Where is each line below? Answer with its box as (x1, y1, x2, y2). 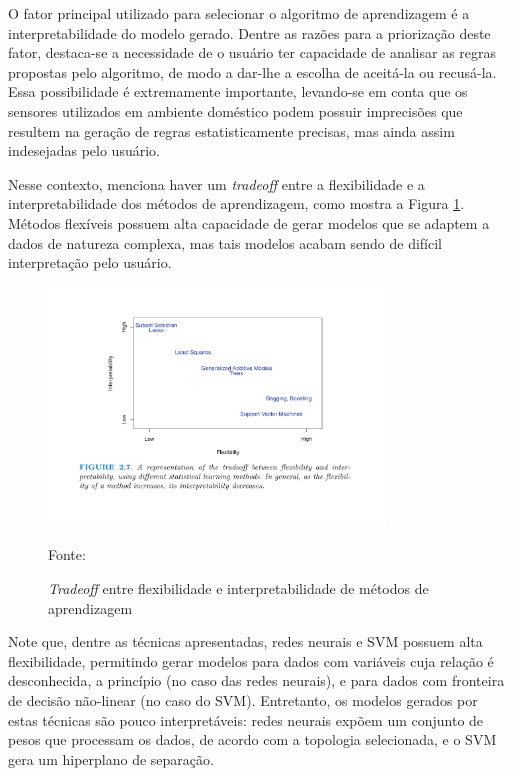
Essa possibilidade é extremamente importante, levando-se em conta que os (8, 81, 468, 102)
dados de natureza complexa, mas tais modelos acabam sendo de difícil (8, 232, 442, 253)
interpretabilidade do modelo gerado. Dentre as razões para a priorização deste (8, 22, 491, 43)
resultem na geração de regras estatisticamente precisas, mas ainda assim (8, 120, 455, 141)
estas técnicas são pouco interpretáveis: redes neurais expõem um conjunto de (8, 709, 484, 730)
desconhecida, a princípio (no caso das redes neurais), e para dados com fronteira (8, 670, 505, 691)
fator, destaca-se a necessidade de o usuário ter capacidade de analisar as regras (8, 42, 497, 63)
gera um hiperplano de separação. (8, 748, 214, 769)
